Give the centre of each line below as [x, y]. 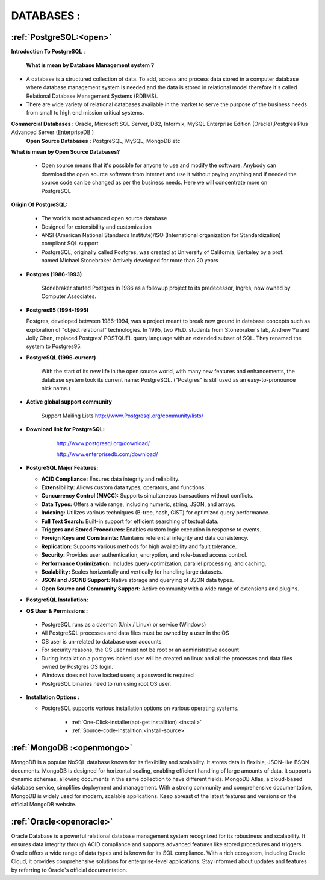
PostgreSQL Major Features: [62, 468]
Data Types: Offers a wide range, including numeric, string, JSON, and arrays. [138, 504]
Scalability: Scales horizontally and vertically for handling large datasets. [132, 571]
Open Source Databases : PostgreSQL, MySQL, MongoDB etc [103, 141]
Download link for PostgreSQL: [66, 429]
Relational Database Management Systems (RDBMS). [92, 96]
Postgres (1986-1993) [54, 274]
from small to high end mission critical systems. [85, 113]
